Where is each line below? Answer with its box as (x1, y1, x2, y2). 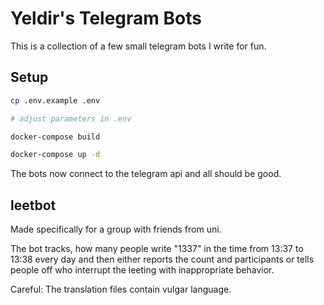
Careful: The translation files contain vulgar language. (10, 283, 232, 296)
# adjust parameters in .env (10, 113, 132, 124)
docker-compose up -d (10, 150, 101, 160)
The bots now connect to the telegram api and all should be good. (10, 168, 282, 180)
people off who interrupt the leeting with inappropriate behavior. (10, 264, 275, 276)
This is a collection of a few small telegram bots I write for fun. (10, 40, 267, 52)
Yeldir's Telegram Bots (10, 7, 202, 30)
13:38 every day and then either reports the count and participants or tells (10, 253, 315, 266)
